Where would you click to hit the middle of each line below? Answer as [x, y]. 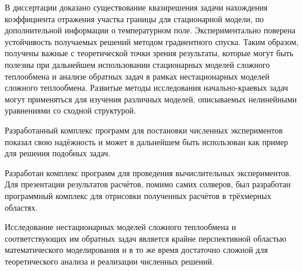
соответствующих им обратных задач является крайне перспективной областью [146, 238]
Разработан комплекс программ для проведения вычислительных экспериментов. [148, 172]
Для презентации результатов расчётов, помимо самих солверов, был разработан [148, 184]
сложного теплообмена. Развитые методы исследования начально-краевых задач [147, 88]
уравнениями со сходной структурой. [70, 110]
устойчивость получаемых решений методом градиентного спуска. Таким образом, [152, 41]
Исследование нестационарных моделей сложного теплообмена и [121, 227]
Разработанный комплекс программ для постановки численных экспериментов [144, 130]
